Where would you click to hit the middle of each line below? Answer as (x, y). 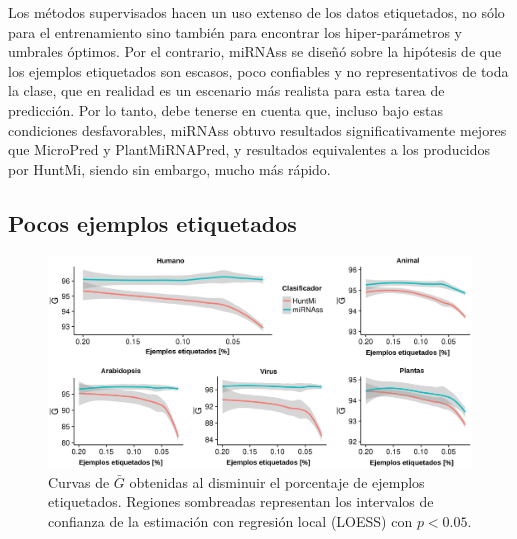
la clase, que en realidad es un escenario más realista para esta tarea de (226, 90)
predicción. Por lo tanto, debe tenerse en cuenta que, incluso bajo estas (225, 109)
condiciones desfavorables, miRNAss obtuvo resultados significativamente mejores (257, 129)
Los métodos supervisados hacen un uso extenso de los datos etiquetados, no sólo (256, 12)
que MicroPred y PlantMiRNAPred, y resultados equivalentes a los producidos (249, 149)
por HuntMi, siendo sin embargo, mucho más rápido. (169, 168)
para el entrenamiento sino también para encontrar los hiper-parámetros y (235, 31)
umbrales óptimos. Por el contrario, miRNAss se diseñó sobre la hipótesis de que (255, 51)
